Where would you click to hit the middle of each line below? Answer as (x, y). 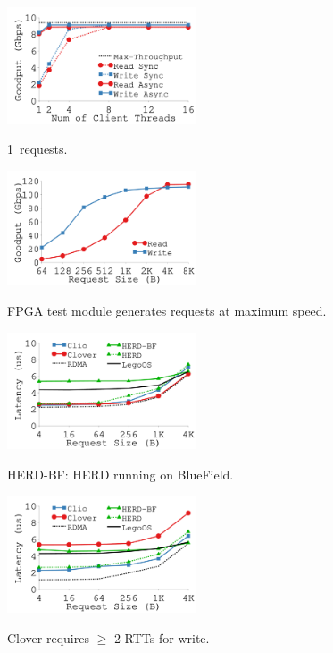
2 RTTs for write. (162, 637)
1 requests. (37, 149)
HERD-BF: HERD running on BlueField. (121, 474)
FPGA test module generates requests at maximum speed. (167, 310)
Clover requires (48, 637)
